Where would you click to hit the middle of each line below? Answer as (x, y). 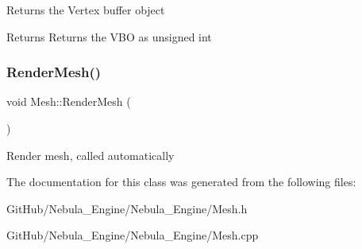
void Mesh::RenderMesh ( (69, 101)
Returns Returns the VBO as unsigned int (109, 36)
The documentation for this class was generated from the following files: (181, 182)
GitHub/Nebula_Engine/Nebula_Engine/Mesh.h (127, 208)
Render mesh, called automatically (90, 155)
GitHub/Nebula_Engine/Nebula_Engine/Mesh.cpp (133, 235)
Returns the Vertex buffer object (86, 10)
